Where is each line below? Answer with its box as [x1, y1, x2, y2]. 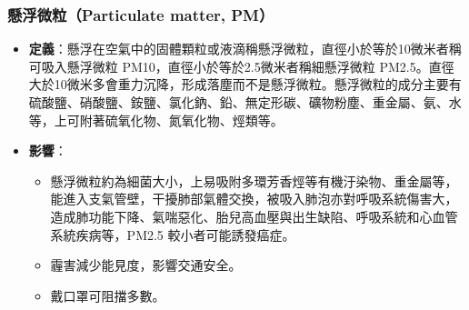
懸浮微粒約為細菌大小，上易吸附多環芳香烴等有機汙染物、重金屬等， [50, 171, 458, 190]
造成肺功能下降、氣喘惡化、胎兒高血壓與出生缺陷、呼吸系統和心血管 [50, 206, 458, 225]
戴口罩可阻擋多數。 [50, 285, 165, 305]
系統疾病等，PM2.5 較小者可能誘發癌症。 [50, 225, 295, 244]
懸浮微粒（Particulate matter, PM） [7, 3, 274, 25]
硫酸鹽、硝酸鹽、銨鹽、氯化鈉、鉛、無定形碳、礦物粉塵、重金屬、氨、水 [28, 93, 462, 111]
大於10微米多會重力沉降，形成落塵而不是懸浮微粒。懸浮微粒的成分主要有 [28, 75, 462, 94]
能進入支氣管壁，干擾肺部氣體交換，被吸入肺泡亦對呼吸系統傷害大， [50, 189, 458, 208]
